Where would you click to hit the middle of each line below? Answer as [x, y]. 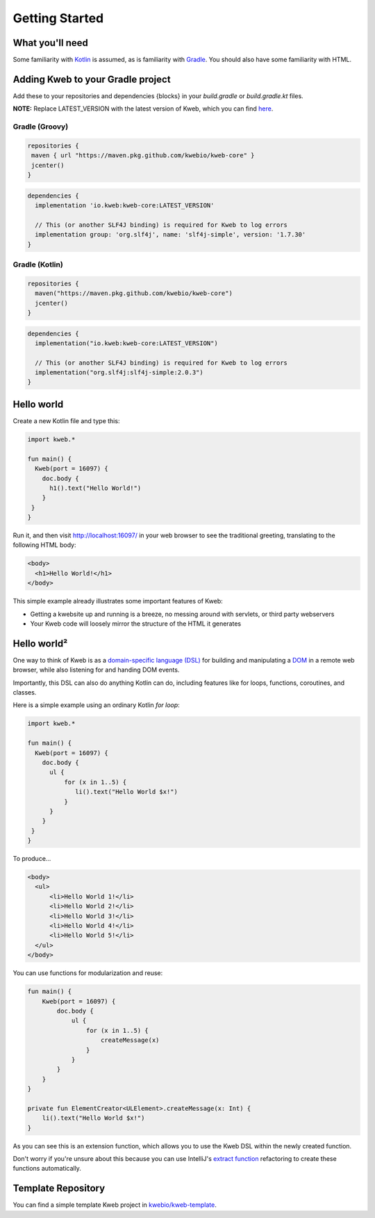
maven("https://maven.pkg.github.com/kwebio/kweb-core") [134, 293]
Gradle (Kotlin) [38, 264]
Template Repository [59, 1188]
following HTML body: [44, 545]
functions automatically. [47, 1169]
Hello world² [40, 643]
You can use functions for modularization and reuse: [88, 973]
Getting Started [58, 18]
